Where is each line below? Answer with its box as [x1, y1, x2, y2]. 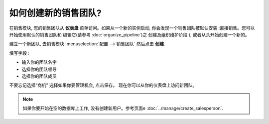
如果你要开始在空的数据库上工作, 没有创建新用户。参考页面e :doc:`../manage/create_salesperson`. [22, 105, 224, 112]
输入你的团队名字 [21, 59, 57, 65]
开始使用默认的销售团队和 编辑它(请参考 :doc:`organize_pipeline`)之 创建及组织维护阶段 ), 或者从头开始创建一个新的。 [9, 31, 250, 37]
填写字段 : [9, 50, 29, 56]
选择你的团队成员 [21, 73, 57, 79]
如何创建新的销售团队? [9, 7, 102, 18]
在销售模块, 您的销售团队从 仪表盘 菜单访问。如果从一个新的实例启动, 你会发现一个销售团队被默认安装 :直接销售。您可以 [9, 25, 255, 31]
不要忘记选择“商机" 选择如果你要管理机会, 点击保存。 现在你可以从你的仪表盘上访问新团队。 [9, 82, 197, 88]
